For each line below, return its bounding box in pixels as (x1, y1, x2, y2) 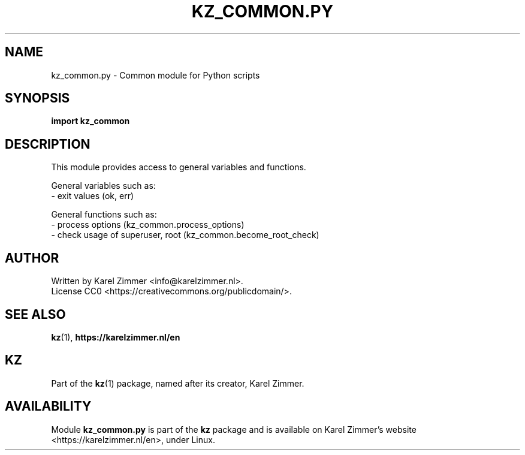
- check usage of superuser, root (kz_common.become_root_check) (51, 230, 319, 240)
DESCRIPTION (5, 136, 90, 152)
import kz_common (51, 116, 130, 126)
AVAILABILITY (5, 399, 92, 414)
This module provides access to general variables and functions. (51, 162, 306, 173)
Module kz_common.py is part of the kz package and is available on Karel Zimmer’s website (51, 424, 417, 435)
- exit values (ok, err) (51, 191, 134, 201)
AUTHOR (5, 250, 59, 266)
